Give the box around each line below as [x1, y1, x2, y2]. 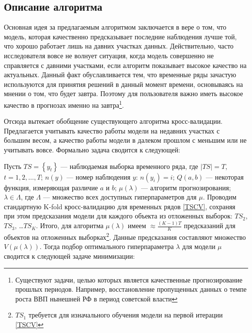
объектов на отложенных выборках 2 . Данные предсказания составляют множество [4, 231, 246, 242]
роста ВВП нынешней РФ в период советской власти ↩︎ [15, 293, 178, 303]
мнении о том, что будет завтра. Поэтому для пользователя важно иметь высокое [4, 88, 243, 99]
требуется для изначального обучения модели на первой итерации [28, 310, 223, 320]
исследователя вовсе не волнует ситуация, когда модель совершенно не [4, 50, 214, 60]
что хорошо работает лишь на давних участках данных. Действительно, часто [4, 41, 234, 51]
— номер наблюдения [66, 171, 130, 182]
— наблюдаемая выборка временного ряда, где [61, 161, 198, 171]
